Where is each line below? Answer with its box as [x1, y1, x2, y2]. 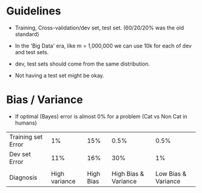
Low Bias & [155, 170, 187, 178]
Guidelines [6, 4, 61, 18]
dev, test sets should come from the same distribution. [14, 60, 150, 67]
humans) [14, 119, 37, 126]
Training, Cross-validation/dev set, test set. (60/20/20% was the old [14, 24, 185, 31]
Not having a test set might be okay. [14, 72, 105, 79]
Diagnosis [9, 173, 38, 182]
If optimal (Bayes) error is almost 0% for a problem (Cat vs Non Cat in [14, 112, 188, 120]
